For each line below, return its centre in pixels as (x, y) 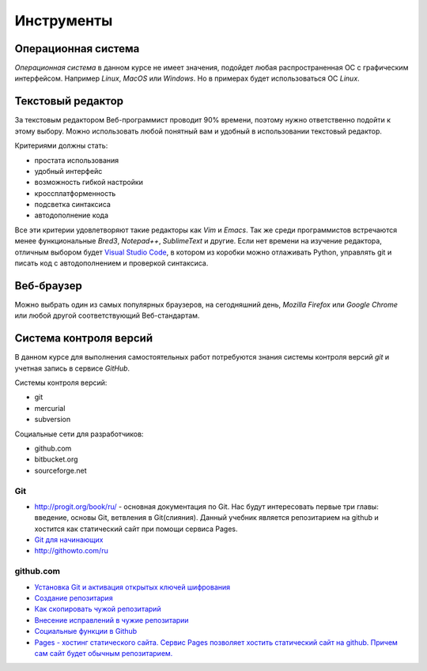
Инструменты (64, 21)
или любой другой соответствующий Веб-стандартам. (107, 315)
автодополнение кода (72, 215)
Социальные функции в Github (86, 631)
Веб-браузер (49, 286)
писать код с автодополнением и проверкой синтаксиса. (111, 263)
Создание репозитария (74, 598)
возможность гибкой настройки (89, 183)
